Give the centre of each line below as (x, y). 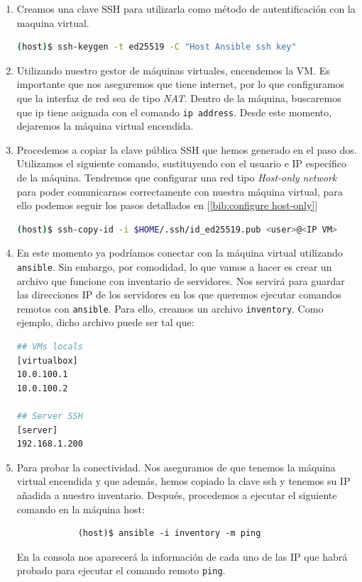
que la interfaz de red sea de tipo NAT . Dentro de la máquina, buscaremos (179, 97)
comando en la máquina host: (81, 509)
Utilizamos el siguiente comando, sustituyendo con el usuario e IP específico (182, 163)
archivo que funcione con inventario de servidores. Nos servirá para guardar (181, 280)
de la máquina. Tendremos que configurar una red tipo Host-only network (177, 177)
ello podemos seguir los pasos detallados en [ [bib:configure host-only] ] (167, 205)
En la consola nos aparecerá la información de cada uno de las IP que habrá (182, 556)
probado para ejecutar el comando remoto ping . (121, 570)
